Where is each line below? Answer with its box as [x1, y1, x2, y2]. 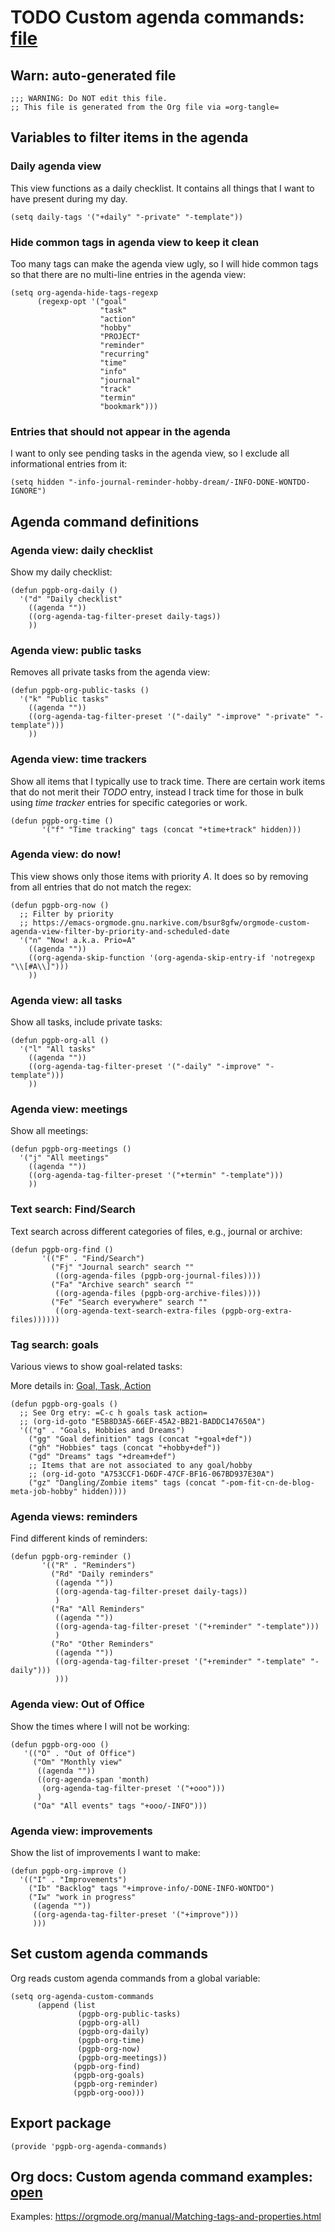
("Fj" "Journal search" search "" [50, 1262, 195, 1272]
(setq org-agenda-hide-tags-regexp [10, 287, 159, 298]
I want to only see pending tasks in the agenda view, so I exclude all [10, 447, 290, 460]
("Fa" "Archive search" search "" [50, 1279, 195, 1290]
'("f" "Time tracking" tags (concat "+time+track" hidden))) [41, 824, 302, 835]
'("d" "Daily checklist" [19, 594, 123, 604]
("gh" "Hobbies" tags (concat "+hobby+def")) [28, 1443, 222, 1453]
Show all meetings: [10, 1125, 89, 1137]
